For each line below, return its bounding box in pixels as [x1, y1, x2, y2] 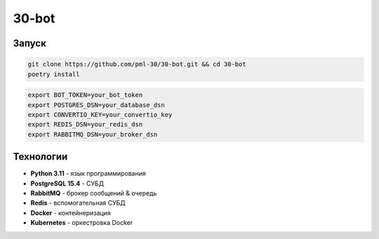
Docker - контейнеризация [30, 208, 112, 217]
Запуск [13, 37, 47, 49]
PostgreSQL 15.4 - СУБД [30, 179, 105, 188]
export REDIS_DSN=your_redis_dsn [27, 120, 143, 129]
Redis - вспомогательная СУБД [30, 199, 126, 207]
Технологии [13, 151, 68, 163]
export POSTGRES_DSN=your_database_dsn [27, 101, 165, 109]
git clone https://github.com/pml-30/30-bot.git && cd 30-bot [27, 60, 246, 68]
